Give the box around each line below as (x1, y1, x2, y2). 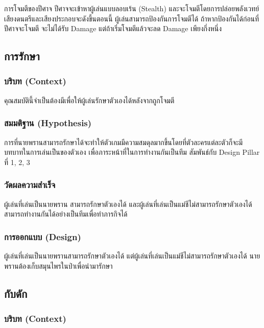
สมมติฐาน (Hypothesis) (4, 116, 92, 129)
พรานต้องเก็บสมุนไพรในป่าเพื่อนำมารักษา (4, 260, 113, 271)
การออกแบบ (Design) (4, 230, 81, 243)
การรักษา (4, 48, 40, 64)
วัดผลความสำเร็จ (4, 178, 56, 191)
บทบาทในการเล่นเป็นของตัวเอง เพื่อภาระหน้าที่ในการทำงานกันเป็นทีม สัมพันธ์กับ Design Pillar (4, 147, 260, 157)
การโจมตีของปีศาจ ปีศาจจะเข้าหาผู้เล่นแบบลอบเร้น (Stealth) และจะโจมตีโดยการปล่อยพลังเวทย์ (4, 3, 259, 13)
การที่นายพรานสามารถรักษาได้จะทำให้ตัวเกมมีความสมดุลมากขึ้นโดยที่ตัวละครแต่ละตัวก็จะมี (4, 136, 243, 147)
